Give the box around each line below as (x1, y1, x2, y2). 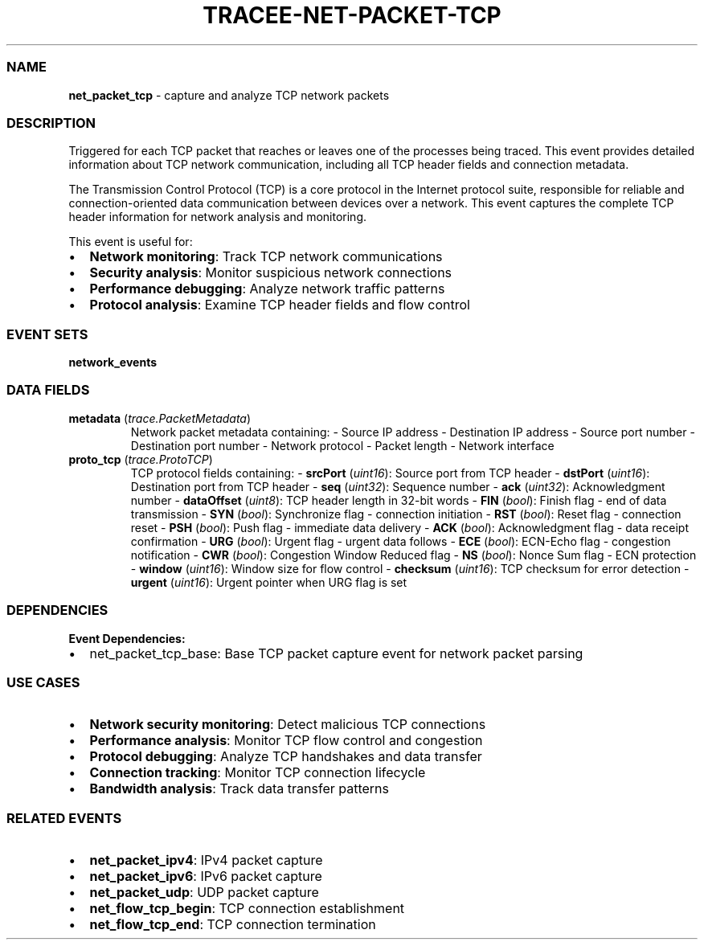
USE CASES (6, 674, 80, 690)
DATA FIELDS (6, 382, 90, 399)
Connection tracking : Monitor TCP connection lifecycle (89, 764, 426, 781)
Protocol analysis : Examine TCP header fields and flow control (89, 297, 470, 313)
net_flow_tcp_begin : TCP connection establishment (89, 900, 405, 916)
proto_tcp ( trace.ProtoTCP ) (68, 452, 213, 466)
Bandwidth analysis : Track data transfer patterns (89, 780, 390, 797)
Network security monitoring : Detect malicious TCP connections (89, 716, 486, 733)
